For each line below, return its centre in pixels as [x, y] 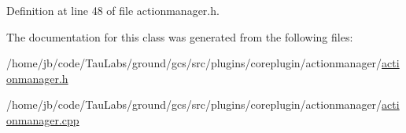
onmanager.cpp [43, 119]
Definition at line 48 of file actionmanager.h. [113, 10]
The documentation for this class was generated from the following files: [180, 36]
